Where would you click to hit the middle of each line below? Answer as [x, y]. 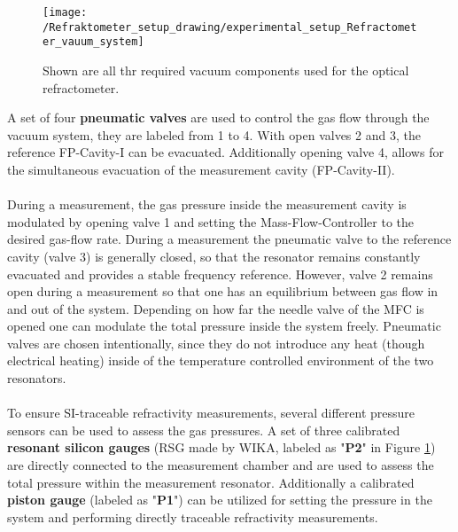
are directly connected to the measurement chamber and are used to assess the [221, 465]
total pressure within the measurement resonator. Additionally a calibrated [211, 482]
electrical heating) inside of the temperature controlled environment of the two [221, 360]
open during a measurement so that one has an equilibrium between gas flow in [223, 291]
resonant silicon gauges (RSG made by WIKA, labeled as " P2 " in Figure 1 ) [221, 447]
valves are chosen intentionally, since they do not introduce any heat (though [216, 343]
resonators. [37, 378]
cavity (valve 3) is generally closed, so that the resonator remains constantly [214, 256]
